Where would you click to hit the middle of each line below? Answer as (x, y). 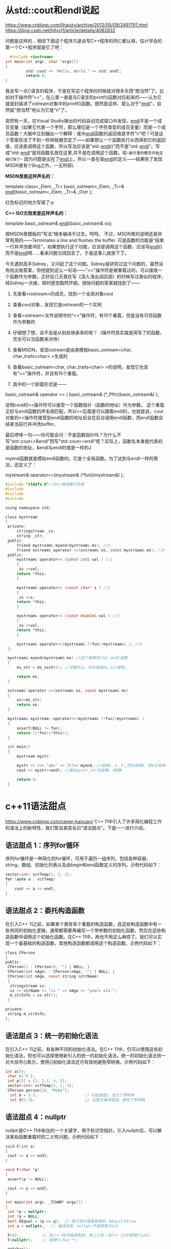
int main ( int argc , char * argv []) (42, 62)
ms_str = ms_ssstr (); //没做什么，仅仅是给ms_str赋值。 (73, 668)
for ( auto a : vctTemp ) (31, 880)
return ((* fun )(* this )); (43, 733)
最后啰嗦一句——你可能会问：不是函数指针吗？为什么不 (63, 435)
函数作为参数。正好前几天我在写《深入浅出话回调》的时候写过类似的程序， (88, 277)
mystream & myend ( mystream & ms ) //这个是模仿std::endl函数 (67, 658)
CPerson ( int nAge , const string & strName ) (53, 976)
